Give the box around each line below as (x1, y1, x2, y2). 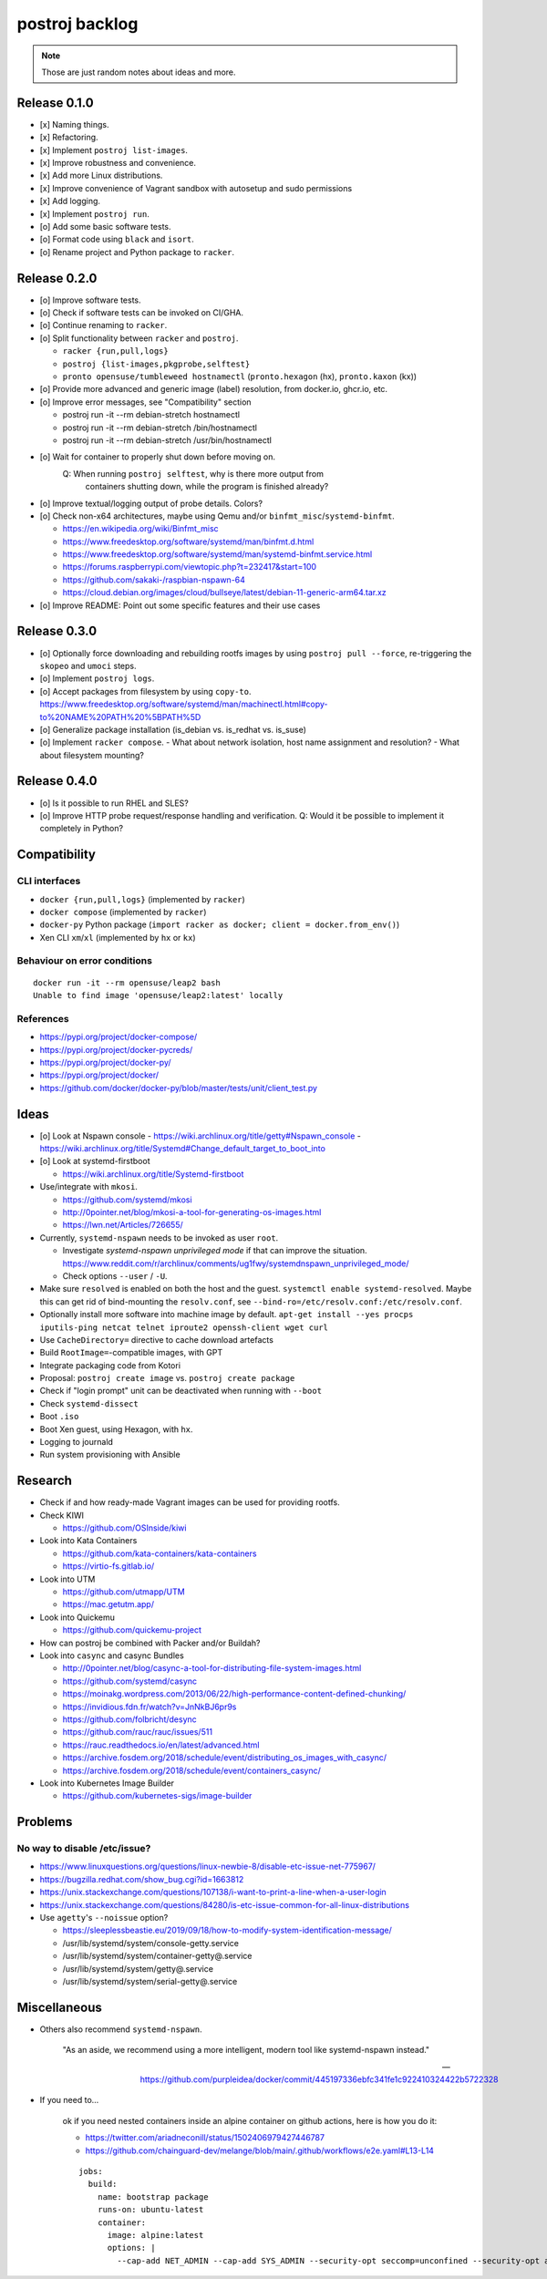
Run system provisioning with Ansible (39, 1449, 181, 1460)
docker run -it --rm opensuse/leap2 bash (33, 977, 221, 988)
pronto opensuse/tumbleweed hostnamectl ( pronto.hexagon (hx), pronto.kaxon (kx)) (62, 371, 418, 382)
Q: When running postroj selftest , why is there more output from (62, 468, 324, 479)
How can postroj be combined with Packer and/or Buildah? (39, 1637, 261, 1648)
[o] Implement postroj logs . (39, 673, 155, 684)
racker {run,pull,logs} (62, 346, 169, 356)
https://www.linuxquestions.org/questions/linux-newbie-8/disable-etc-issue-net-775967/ (39, 1861, 376, 1872)
